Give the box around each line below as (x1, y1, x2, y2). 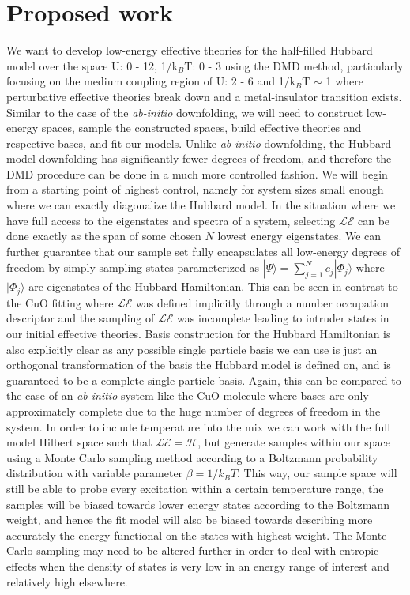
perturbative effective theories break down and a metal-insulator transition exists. (6, 88, 402, 104)
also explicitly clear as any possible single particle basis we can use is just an (6, 341, 378, 357)
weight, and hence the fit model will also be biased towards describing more (6, 511, 373, 528)
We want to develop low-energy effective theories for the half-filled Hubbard (6, 42, 373, 58)
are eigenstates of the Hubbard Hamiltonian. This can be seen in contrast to (28, 278, 398, 295)
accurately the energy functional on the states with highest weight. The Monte (6, 526, 387, 543)
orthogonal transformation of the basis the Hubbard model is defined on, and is (6, 356, 391, 373)
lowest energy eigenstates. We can (217, 228, 382, 244)
